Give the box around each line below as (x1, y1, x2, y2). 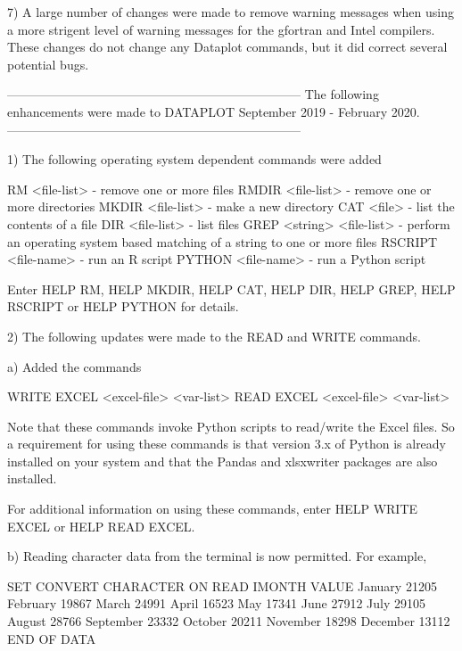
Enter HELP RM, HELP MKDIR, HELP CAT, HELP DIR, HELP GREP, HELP (7, 279, 456, 298)
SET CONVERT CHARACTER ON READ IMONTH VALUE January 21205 (7, 576, 437, 595)
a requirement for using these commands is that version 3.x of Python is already (7, 434, 447, 453)
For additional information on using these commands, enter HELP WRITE (7, 499, 418, 518)
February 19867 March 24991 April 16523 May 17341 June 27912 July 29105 (7, 594, 425, 613)
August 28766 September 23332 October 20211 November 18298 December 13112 (7, 612, 450, 630)
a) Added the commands (7, 357, 142, 375)
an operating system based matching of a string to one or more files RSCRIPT (7, 232, 438, 251)
